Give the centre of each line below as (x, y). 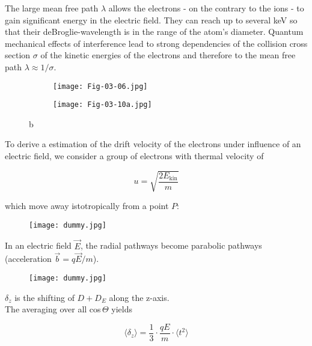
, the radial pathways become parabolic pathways (171, 245)
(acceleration (28, 259)
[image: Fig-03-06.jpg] (100, 86)
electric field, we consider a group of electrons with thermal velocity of (134, 156)
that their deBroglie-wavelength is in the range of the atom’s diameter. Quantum (154, 32)
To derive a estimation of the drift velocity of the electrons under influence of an (153, 144)
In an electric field (38, 245)
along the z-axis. (139, 297)
